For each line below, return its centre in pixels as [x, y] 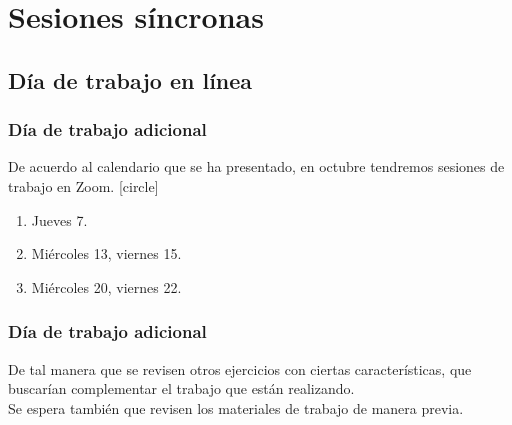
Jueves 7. [59, 219]
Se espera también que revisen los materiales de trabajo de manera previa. [236, 407]
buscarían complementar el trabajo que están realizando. [181, 388]
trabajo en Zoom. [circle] [83, 185]
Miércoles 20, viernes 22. [106, 286]
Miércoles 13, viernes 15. [106, 253]
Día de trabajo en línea [130, 79]
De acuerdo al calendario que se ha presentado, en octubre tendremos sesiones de [256, 166]
